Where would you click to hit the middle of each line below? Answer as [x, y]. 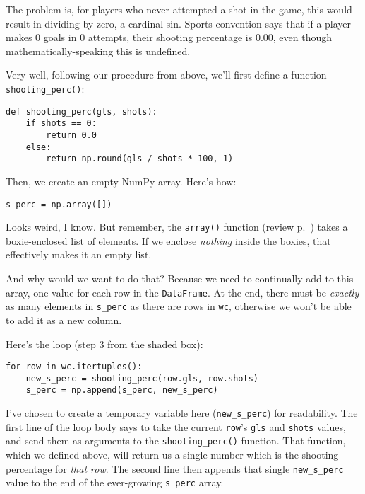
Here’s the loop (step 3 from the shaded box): [104, 344]
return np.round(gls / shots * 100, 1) [140, 159]
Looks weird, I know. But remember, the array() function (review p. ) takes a [177, 227]
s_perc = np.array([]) [59, 204]
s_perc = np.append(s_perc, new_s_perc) [122, 390]
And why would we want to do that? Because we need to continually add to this [180, 278]
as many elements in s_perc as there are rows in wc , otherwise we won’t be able [179, 306]
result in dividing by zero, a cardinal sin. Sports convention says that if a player [179, 23]
